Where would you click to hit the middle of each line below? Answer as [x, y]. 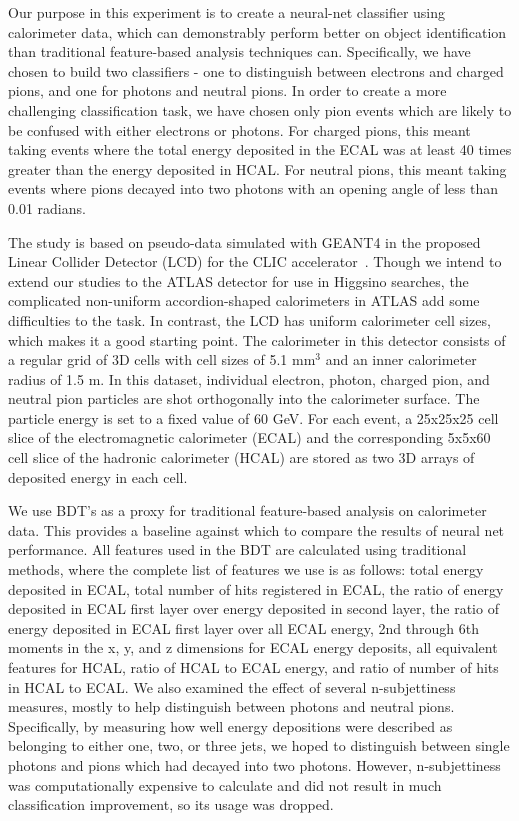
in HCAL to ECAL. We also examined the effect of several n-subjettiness [232, 686]
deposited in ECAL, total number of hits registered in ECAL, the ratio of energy [256, 588]
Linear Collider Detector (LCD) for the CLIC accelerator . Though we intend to [255, 261]
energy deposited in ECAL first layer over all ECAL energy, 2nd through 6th [243, 627]
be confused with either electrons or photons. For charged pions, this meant [239, 129]
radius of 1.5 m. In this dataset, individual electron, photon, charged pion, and [249, 378]
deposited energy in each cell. [98, 476]
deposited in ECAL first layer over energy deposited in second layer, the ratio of [253, 608]
